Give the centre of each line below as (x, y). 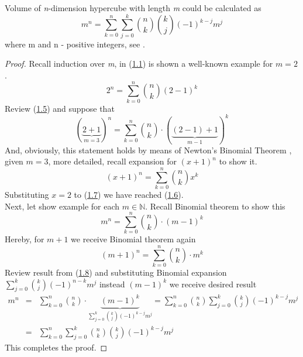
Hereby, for (25, 239)
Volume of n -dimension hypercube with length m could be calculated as (133, 8)
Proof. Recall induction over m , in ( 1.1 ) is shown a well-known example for (139, 63)
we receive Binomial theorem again (133, 239)
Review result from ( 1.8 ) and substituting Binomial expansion (116, 272)
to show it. (238, 161)
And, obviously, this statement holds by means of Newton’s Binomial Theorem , (148, 150)
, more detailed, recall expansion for (113, 161)
